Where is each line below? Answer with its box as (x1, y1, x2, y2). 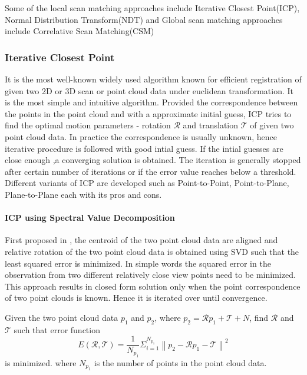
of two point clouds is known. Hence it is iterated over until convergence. (5, 291, 268, 304)
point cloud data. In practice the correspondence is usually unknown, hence (5, 130, 277, 142)
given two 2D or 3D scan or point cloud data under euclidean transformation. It (5, 84, 293, 97)
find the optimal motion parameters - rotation (5, 119, 171, 131)
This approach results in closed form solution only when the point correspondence (5, 280, 301, 292)
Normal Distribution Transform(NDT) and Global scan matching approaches (5, 13, 283, 25)
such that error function (14, 323, 100, 336)
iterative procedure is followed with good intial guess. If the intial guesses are (5, 142, 283, 154)
